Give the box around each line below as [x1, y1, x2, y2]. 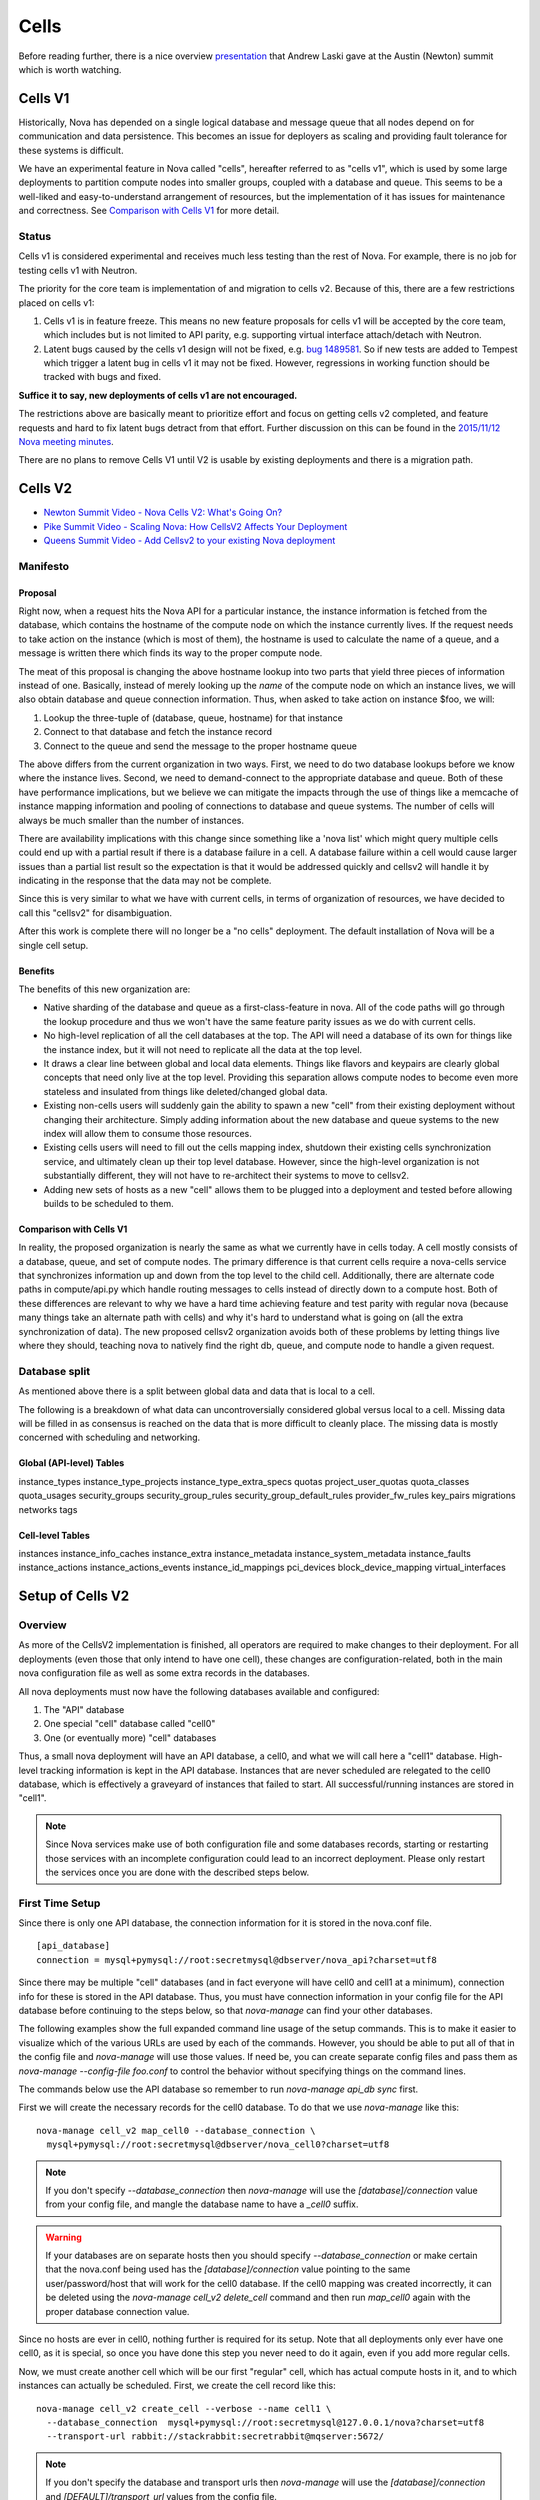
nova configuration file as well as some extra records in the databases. [18, 1667, 310, 1679]
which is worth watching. [18, 63, 122, 75]
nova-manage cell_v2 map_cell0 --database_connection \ [36, 2125, 316, 2136]
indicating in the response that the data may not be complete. [18, 875, 272, 887]
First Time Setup [18, 1896, 101, 1910]
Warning [45, 2231, 82, 2243]
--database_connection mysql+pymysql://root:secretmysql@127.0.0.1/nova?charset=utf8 [46, 2416, 485, 2428]
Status [18, 229, 52, 243]
